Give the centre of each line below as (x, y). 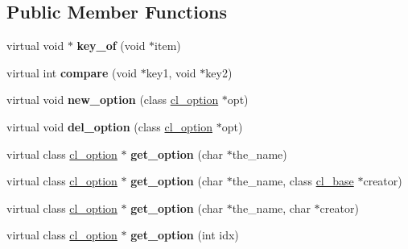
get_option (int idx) (185, 235)
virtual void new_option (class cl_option (113, 100)
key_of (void (111, 46)
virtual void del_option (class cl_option (110, 126)
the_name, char (271, 207)
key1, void (171, 72)
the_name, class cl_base (293, 181)
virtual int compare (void (72, 72)
